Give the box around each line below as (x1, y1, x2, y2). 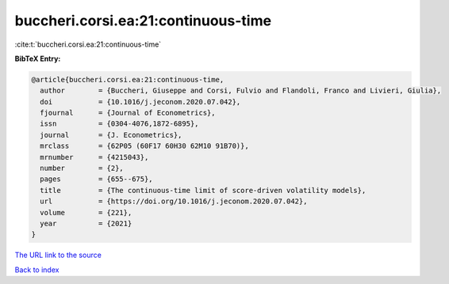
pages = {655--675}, (40, 175, 154, 184)
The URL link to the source (14, 250, 102, 260)
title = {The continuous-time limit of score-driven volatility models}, (40, 186, 366, 195)
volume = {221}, (40, 208, 132, 217)
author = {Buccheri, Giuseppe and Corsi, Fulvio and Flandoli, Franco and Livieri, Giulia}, (40, 86, 442, 95)
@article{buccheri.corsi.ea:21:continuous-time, (31, 75, 224, 84)
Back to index (14, 265, 59, 275)
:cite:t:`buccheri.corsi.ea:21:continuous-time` (14, 40, 162, 49)
